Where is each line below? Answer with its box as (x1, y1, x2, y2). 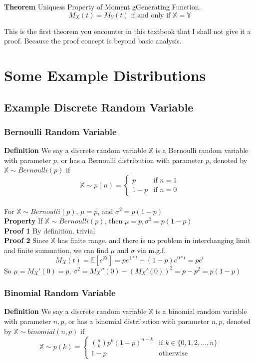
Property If (4, 215, 43, 226)
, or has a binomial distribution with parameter (64, 315, 210, 326)
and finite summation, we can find (4, 244, 108, 255)
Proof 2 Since (4, 235, 49, 245)
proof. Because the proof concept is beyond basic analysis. (4, 35, 182, 46)
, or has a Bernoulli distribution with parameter (56, 154, 204, 165)
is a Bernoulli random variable (155, 145, 249, 155)
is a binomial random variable (155, 306, 247, 316)
